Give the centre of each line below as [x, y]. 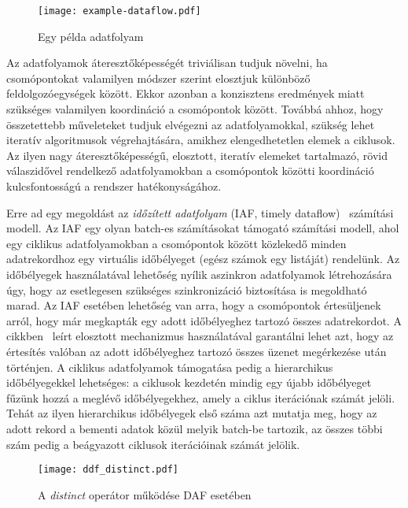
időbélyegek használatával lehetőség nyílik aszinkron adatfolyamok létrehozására [199, 274]
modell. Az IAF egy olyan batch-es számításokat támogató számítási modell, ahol [203, 228]
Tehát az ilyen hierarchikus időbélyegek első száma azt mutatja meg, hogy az [192, 413]
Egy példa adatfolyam [91, 36]
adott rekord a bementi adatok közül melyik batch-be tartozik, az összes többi [195, 428]
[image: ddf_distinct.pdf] [108, 470]
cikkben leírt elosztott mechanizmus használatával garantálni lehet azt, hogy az [200, 336]
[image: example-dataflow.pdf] [119, 11]
